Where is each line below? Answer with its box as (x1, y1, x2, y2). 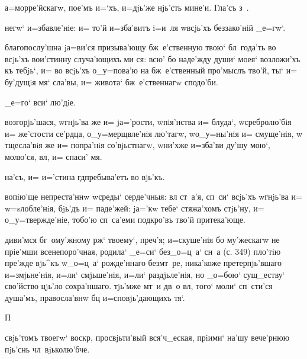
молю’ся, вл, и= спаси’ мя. (5, 150, 102, 162)
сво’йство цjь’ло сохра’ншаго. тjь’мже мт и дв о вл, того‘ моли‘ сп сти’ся (5, 280, 273, 292)
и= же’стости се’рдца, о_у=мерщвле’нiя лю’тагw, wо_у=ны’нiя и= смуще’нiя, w (5, 127, 303, 139)
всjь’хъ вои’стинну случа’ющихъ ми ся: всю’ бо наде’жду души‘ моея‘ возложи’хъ (5, 52, 300, 65)
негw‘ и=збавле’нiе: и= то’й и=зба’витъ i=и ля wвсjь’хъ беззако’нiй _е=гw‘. (5, 21, 286, 33)
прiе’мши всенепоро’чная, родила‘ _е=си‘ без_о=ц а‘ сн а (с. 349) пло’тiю (5, 245, 281, 257)
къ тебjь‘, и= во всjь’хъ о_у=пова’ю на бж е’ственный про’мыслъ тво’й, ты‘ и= (5, 64, 298, 76)
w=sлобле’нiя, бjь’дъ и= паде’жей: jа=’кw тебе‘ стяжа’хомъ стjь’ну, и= (5, 201, 264, 214)
